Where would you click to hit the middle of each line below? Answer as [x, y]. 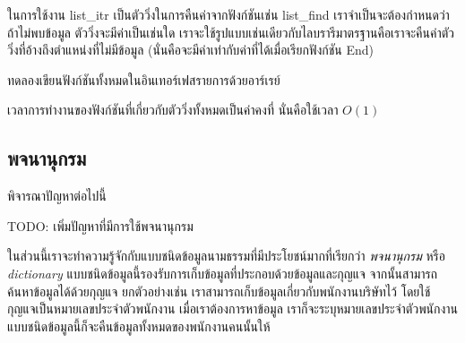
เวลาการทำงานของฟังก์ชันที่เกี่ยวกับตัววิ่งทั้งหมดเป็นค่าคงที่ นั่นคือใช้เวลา [173, 110]
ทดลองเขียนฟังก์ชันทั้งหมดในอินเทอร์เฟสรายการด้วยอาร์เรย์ [144, 79]
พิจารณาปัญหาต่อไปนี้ [57, 196]
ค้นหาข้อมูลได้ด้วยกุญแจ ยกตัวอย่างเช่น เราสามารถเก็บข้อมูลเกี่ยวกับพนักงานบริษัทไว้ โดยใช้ [219, 291]
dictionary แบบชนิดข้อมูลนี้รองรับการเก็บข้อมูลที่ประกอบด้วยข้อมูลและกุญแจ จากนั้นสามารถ [223, 273]
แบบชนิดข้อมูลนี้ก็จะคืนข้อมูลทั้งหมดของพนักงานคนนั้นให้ [139, 326]
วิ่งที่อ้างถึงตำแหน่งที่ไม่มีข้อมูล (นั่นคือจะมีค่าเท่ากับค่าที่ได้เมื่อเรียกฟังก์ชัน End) [190, 50]
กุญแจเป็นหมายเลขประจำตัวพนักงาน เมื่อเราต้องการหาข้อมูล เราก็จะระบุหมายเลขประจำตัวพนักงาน [233, 309]
